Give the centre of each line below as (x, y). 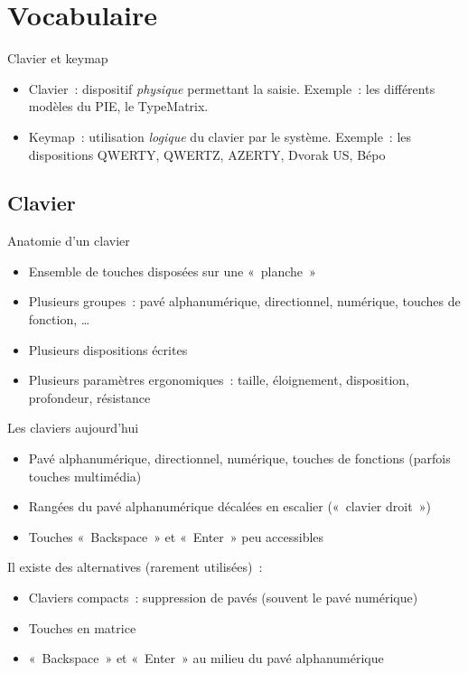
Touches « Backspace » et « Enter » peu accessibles (176, 536)
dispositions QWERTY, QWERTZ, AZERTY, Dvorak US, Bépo (207, 154)
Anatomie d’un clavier (69, 241)
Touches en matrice (82, 627)
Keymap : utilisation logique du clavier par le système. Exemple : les (220, 136)
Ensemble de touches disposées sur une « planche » (172, 271)
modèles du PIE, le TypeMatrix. (118, 106)
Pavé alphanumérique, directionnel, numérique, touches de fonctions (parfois (239, 458)
